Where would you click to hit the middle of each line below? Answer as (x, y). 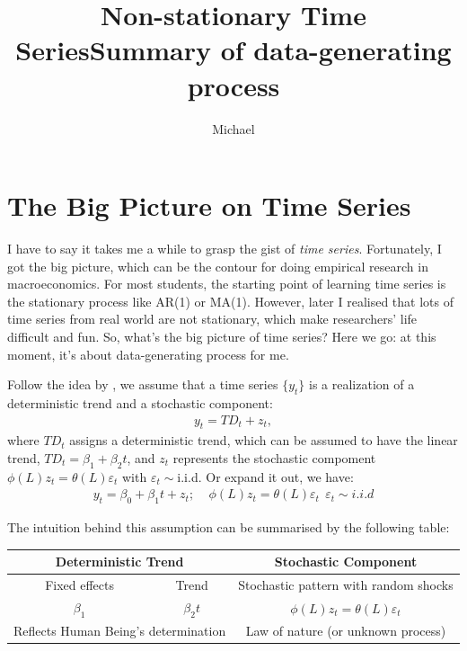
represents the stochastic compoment (274, 458)
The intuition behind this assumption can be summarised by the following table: (229, 527)
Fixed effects (80, 585)
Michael (233, 128)
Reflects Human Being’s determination (120, 631)
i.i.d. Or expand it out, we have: (265, 476)
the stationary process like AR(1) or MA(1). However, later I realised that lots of (230, 301)
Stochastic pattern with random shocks (346, 585)
